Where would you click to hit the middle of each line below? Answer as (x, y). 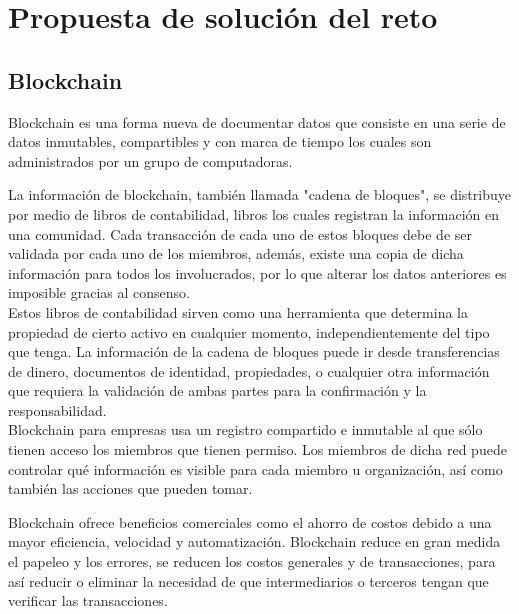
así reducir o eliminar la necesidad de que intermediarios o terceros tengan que (248, 580)
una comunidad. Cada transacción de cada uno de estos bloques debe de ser (240, 233)
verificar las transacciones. (88, 600)
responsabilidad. (57, 409)
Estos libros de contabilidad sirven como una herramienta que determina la (238, 311)
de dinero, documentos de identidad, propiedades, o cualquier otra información (249, 370)
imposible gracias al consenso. (99, 292)
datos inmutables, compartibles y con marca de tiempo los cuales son (220, 141)
